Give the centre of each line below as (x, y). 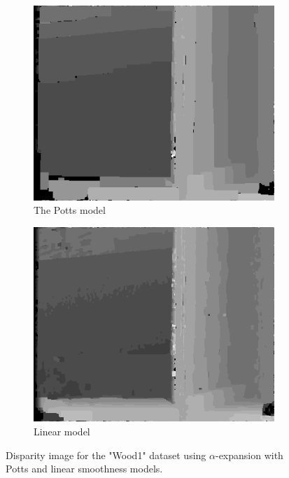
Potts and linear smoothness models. (84, 469)
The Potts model (70, 210)
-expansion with (249, 455)
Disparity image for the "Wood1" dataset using (106, 455)
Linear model (62, 432)
